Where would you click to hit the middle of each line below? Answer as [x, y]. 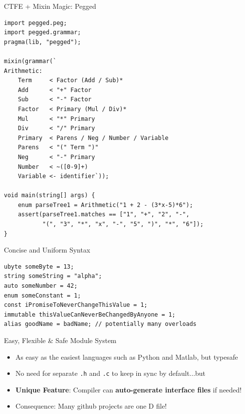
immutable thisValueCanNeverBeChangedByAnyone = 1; [90, 314]
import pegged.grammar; [43, 33]
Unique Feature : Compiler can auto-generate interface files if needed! [128, 389]
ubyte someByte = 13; [39, 266]
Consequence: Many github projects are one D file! [91, 406]
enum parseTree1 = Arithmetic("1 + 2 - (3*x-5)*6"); [105, 205]
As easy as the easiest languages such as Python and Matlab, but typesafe [127, 356]
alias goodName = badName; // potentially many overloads [100, 324]
